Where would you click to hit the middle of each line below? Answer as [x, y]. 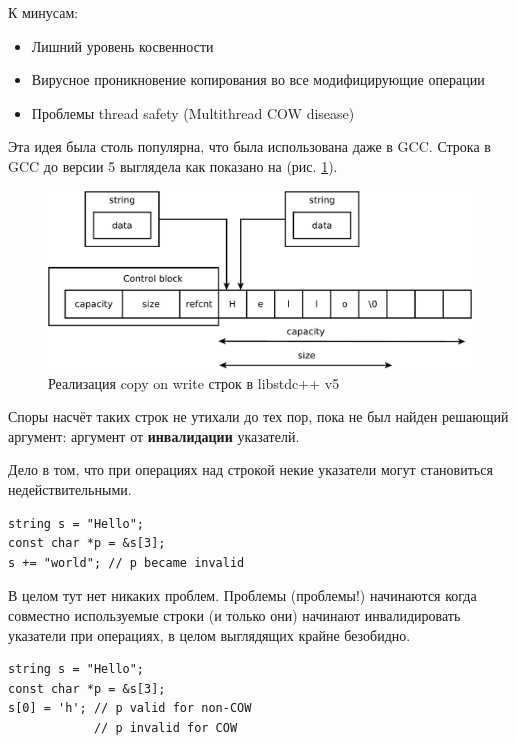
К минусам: [43, 12]
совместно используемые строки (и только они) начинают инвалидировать [234, 614]
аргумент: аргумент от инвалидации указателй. [154, 435]
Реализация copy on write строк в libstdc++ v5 [194, 382]
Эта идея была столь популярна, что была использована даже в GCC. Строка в [249, 146]
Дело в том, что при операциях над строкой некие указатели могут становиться [250, 469]
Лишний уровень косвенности [122, 45]
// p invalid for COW [165, 727]
